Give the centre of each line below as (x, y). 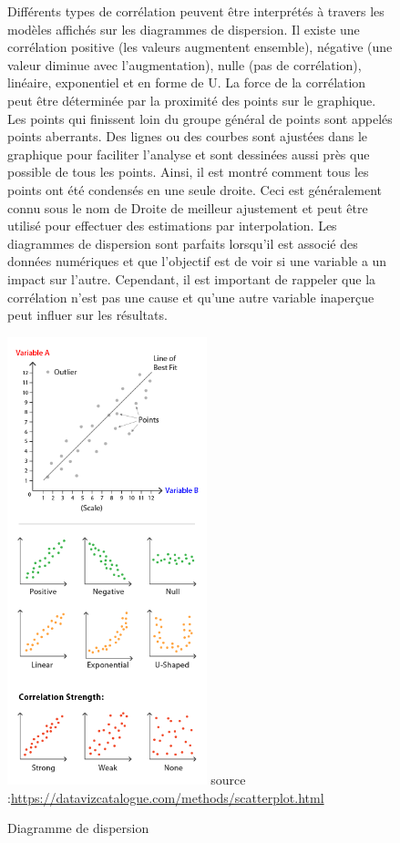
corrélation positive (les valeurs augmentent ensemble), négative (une (200, 47)
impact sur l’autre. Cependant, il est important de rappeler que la (192, 278)
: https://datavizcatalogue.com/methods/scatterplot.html (166, 797)
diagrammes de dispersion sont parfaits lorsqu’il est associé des (183, 243)
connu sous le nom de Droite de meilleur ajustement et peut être (188, 207)
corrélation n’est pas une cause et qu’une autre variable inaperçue (191, 297)
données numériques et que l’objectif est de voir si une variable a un (197, 261)
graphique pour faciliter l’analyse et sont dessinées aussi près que (189, 154)
